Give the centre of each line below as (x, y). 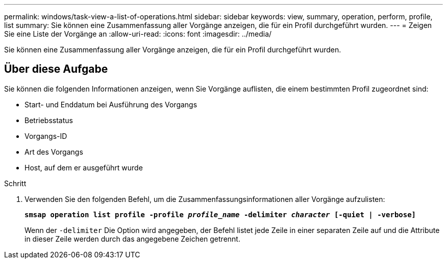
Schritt (15, 183)
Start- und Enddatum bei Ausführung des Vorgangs (111, 104)
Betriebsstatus (49, 120)
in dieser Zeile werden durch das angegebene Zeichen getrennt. (132, 239)
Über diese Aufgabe (56, 69)
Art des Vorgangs (54, 152)
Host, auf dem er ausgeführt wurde (84, 167)
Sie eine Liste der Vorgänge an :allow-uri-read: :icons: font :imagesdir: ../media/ (138, 34)
